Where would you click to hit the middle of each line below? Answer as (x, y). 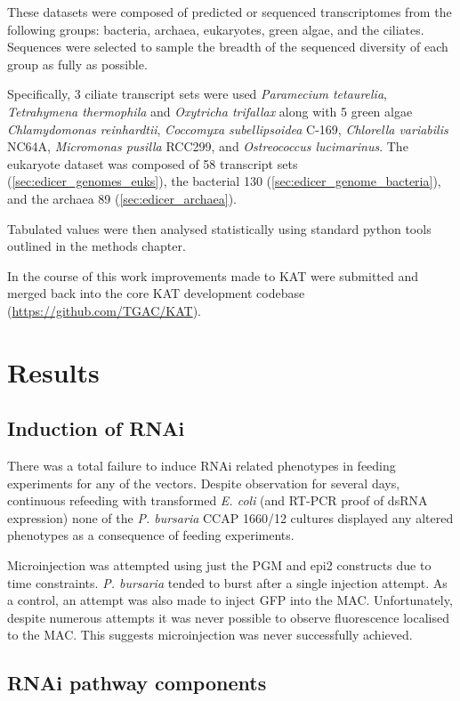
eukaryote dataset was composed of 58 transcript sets (153, 163)
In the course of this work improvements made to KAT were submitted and (213, 275)
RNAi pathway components (137, 683)
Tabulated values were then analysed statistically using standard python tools (219, 228)
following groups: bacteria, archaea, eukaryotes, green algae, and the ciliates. (216, 29)
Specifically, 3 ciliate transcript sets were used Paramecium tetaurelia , (197, 94)
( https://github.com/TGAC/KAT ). (104, 310)
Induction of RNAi (96, 428)
